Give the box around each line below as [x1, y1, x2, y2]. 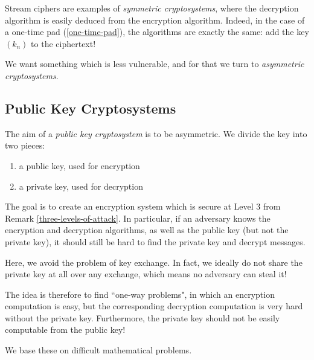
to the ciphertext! [31, 37, 96, 50]
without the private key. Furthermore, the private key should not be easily [5, 311, 280, 324]
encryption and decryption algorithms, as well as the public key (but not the [5, 223, 289, 236]
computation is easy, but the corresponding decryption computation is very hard [5, 300, 303, 312]
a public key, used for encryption [19, 159, 140, 172]
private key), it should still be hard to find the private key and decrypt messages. [5, 235, 306, 248]
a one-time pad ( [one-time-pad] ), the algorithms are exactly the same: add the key [5, 25, 309, 38]
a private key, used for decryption [19, 179, 143, 192]
